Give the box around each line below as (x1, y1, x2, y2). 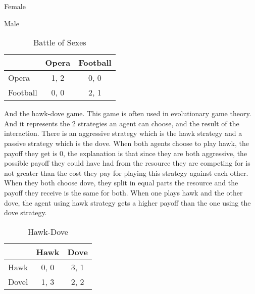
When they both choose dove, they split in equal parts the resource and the (4, 177, 238, 188)
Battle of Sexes (33, 36, 86, 48)
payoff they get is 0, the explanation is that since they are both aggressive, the (4, 148, 247, 158)
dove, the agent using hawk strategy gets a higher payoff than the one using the (4, 197, 251, 208)
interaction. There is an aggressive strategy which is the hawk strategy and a (4, 128, 242, 138)
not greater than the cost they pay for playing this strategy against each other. (4, 167, 248, 178)
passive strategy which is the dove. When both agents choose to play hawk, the (4, 137, 249, 148)
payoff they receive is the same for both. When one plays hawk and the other (4, 187, 243, 198)
